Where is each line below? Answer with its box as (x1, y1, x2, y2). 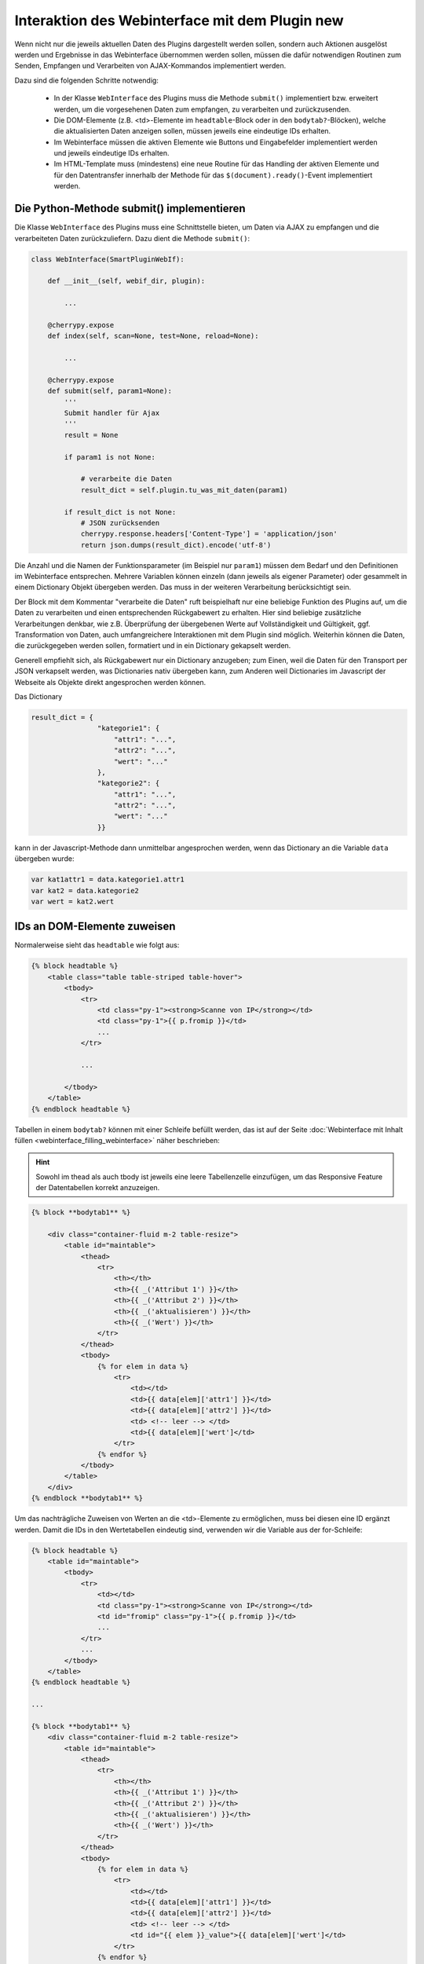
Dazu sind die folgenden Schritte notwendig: (14, 75, 159, 85)
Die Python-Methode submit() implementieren (14, 202, 247, 215)
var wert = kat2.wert (31, 896, 115, 906)
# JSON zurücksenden (80, 518, 160, 527)
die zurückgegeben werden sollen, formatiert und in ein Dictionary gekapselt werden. (14, 641, 291, 650)
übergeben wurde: (14, 854, 75, 863)
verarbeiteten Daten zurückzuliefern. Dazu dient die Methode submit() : (14, 233, 250, 243)
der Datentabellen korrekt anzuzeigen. (35, 1183, 160, 1193)
